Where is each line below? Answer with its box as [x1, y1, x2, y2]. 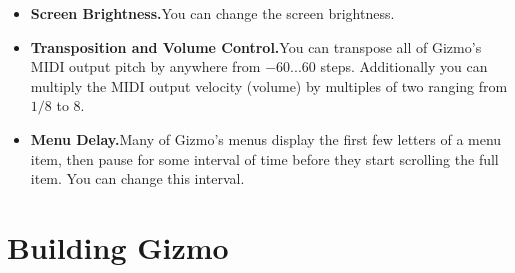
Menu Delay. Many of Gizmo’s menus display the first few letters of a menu [30, 128, 502, 149]
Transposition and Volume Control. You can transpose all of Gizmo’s [30, 36, 482, 57]
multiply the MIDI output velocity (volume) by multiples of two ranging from [30, 75, 508, 96]
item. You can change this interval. [30, 168, 245, 189]
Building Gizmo [7, 226, 229, 267]
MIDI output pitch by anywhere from [30, 56, 261, 77]
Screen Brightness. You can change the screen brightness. [30, 3, 395, 23]
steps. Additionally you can [320, 56, 488, 77]
